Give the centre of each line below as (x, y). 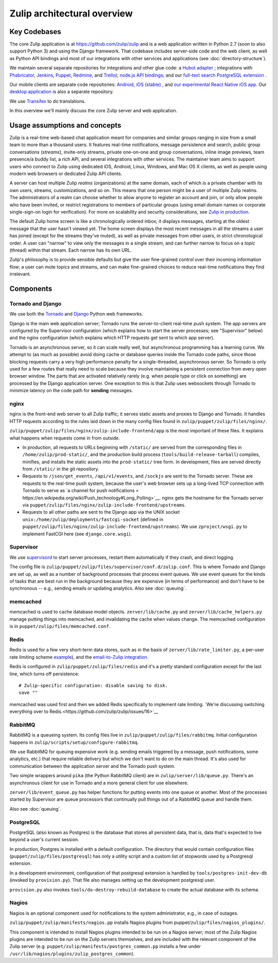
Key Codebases (35, 32)
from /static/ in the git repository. (61, 469)
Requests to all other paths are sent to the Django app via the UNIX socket (101, 512)
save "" (28, 693)
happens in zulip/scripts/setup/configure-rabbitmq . (74, 742)
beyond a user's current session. (44, 839)
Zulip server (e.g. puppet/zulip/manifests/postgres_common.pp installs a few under (105, 947)
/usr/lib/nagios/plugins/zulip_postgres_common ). (72, 953)
